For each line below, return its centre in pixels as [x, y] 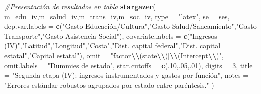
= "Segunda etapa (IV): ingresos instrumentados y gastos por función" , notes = [126, 75]
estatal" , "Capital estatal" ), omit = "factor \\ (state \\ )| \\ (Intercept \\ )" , [114, 55]
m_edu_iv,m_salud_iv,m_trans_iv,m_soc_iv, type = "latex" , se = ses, [117, 16]
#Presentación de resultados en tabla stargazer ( [80, 6]
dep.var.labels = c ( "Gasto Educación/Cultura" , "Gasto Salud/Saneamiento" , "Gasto [130, 26]
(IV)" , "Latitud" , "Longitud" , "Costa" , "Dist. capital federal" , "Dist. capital [112, 46]
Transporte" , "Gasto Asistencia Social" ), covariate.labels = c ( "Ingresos [111, 36]
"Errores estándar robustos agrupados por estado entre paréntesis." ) [109, 85]
